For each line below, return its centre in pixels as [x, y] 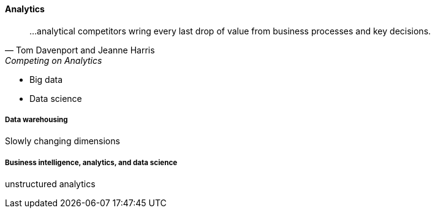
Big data [46, 79]
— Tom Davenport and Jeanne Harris [80, 50]
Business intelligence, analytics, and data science [91, 162]
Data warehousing [36, 120]
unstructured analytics [50, 184]
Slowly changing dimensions [62, 141]
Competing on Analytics [54, 60]
